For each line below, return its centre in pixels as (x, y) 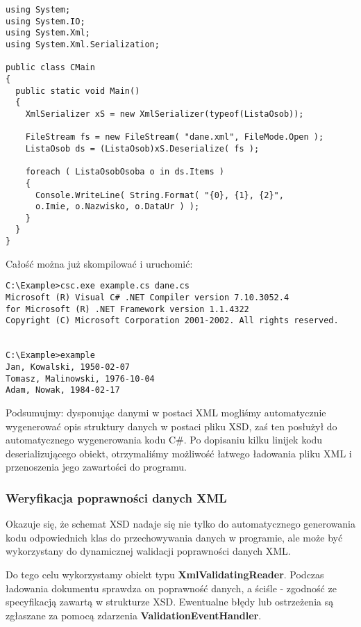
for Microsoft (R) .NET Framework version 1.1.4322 (127, 309)
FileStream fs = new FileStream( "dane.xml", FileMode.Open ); (175, 137)
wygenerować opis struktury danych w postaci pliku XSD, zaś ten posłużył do (171, 426)
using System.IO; (45, 21)
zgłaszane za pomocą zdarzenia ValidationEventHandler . (134, 615)
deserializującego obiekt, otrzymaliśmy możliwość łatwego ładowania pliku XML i (179, 453)
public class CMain (50, 68)
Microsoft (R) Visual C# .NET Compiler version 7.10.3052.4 (148, 298)
